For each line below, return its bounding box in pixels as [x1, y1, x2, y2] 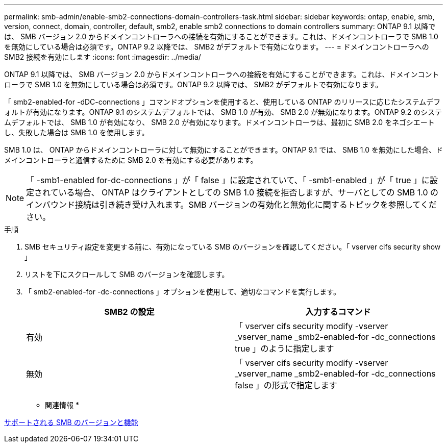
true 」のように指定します [235, 343, 334, 354]
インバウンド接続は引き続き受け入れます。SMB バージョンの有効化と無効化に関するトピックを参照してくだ [26, 200, 437, 210]
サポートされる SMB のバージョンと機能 [4, 418, 138, 427]
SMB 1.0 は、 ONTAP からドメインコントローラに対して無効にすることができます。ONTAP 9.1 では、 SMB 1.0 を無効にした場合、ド [4, 145, 443, 154]
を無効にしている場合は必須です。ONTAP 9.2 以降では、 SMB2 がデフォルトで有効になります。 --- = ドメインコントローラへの [4, 42, 429, 51]
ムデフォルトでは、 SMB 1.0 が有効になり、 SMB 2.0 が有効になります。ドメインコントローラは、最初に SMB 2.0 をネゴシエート [4, 118, 435, 127]
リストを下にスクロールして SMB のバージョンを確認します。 [24, 270, 229, 279]
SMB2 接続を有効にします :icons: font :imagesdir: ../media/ [4, 53, 201, 61]
